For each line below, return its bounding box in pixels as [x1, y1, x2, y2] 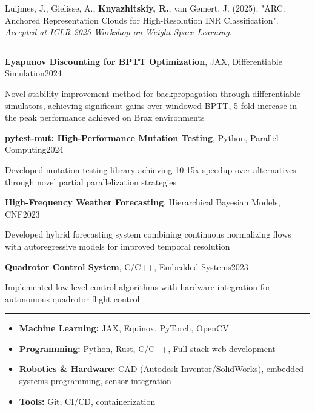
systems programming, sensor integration [19, 374, 171, 387]
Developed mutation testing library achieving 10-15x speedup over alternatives [5, 163, 296, 176]
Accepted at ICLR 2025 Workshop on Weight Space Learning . [5, 25, 232, 38]
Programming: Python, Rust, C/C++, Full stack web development [19, 342, 276, 354]
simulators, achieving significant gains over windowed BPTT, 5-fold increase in [5, 99, 297, 111]
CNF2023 [5, 207, 40, 220]
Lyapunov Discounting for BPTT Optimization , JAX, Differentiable [5, 55, 282, 67]
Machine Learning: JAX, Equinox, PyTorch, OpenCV [19, 322, 229, 334]
